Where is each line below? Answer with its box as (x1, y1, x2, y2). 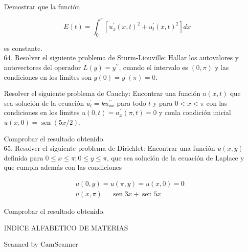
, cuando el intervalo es (119, 62, 188, 72)
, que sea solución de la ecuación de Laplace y (107, 152, 244, 162)
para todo (117, 97, 146, 108)
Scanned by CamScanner (4, 239, 78, 249)
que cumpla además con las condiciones (4, 162, 122, 172)
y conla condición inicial (158, 107, 231, 117)
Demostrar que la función (4, 1, 80, 11)
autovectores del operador (4, 62, 81, 72)
